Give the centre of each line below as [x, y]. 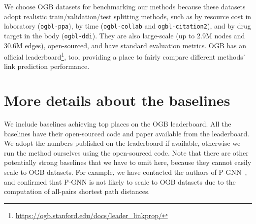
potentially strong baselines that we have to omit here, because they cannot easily [128, 162]
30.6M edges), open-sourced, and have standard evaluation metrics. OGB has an [125, 45]
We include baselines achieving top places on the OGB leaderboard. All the [118, 124]
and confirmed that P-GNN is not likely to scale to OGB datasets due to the [120, 181]
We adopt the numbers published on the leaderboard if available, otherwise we [122, 143]
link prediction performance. [47, 66]
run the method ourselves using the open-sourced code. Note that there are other [126, 152]
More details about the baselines [117, 100]
